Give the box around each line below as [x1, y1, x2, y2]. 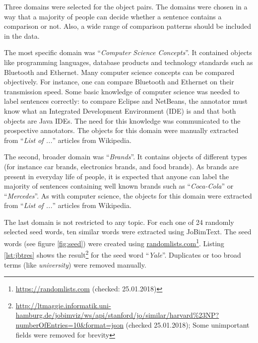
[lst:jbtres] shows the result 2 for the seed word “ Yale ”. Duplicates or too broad [4, 248, 241, 260]
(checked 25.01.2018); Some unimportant [126, 319, 250, 330]
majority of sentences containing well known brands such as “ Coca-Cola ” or [4, 181, 234, 191]
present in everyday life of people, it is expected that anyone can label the [4, 171, 229, 181]
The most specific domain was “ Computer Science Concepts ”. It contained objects [4, 47, 252, 58]
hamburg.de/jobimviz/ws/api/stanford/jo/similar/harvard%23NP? [15, 310, 219, 320]
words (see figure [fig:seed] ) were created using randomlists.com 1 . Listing [4, 237, 224, 248]
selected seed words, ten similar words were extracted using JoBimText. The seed [4, 226, 252, 237]
